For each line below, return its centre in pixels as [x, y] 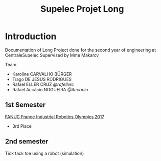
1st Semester [25, 105]
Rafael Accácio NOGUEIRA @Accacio [50, 89]
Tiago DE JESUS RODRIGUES [42, 79]
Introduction [31, 36]
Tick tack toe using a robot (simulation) [45, 153]
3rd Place [22, 126]
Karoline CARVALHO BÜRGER [42, 74]
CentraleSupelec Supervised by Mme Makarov [52, 55]
